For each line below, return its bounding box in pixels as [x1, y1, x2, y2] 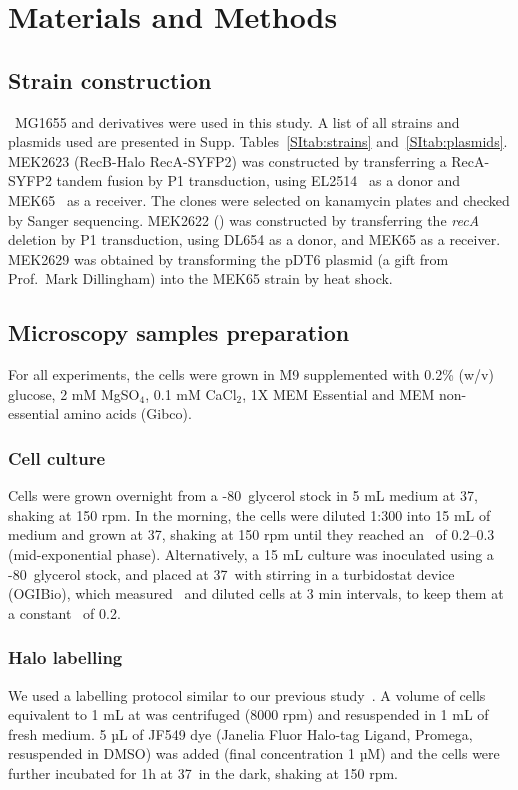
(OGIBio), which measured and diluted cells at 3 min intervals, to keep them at [8, 583, 504, 604]
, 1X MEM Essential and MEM [242, 383, 435, 404]
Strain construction [8, 64, 212, 95]
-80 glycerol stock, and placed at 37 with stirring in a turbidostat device [8, 563, 455, 584]
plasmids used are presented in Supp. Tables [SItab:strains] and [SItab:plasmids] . [8, 131, 508, 152]
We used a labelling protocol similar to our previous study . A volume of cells [8, 684, 486, 705]
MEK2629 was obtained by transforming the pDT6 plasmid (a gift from [8, 248, 449, 269]
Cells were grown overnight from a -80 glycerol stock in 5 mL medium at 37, [8, 485, 478, 506]
